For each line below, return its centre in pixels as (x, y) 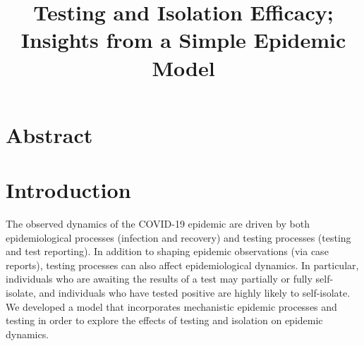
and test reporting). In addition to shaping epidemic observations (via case (167, 251)
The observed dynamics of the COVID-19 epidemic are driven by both (158, 224)
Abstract (49, 134)
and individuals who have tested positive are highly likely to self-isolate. (195, 293)
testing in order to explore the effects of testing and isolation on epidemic (164, 320)
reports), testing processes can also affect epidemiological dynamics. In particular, (182, 265)
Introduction (68, 190)
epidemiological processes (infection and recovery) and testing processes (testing (178, 237)
